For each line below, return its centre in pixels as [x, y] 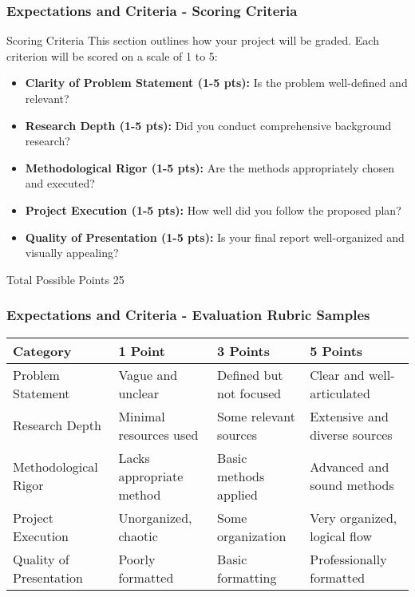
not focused [249, 393]
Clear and [337, 374]
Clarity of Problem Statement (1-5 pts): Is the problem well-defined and [216, 83]
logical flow [341, 536]
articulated [340, 393]
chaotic [138, 536]
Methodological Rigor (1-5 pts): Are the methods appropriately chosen [210, 167]
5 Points [336, 350]
